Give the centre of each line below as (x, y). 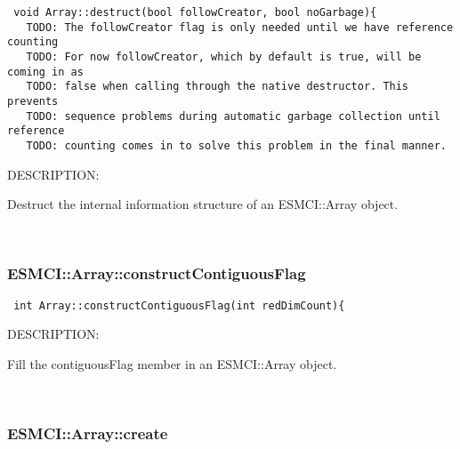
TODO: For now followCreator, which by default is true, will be (224, 56)
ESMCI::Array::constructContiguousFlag (157, 273)
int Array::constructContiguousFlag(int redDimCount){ (179, 305)
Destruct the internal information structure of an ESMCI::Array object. (203, 204)
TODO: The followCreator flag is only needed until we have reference (240, 27)
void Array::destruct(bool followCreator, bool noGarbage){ (195, 12)
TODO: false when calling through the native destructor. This (218, 87)
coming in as (45, 72)
